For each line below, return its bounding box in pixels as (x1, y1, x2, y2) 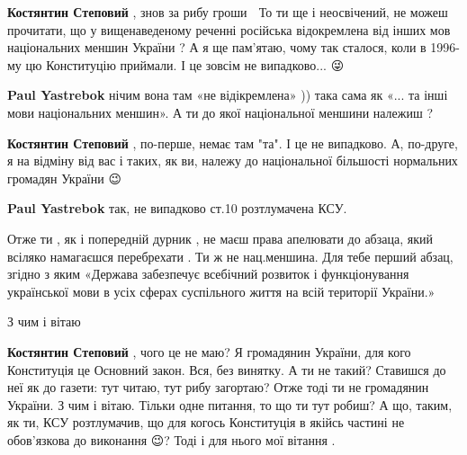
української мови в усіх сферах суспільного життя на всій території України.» (7, 281, 436, 300)
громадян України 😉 (7, 168, 121, 187)
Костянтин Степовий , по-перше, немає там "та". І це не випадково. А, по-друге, (7, 133, 458, 152)
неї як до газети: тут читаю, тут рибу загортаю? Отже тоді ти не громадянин (7, 378, 429, 397)
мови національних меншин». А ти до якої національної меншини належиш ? (7, 103, 434, 121)
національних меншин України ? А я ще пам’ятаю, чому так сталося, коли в (7, 38, 427, 57)
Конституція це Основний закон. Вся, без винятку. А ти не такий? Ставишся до (7, 360, 446, 379)
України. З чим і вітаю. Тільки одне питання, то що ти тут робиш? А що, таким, (7, 395, 453, 414)
